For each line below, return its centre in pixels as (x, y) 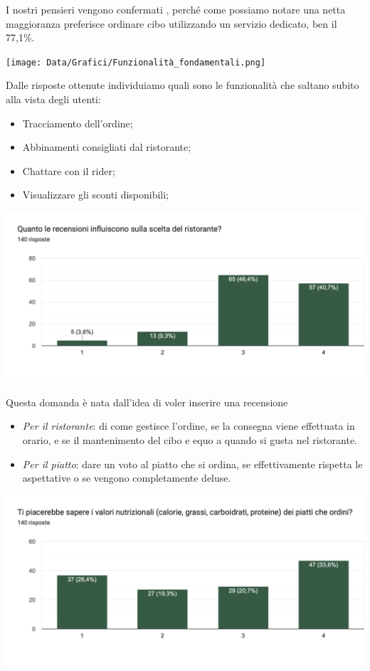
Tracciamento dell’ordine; (78, 123)
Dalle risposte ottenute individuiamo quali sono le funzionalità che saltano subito (183, 85)
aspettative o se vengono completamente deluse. (127, 478)
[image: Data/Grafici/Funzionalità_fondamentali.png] (136, 62)
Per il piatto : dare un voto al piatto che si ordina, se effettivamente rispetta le (192, 464)
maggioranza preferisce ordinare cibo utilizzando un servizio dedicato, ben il (171, 23)
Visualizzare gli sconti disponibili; (96, 195)
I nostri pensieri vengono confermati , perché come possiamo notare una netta (176, 9)
